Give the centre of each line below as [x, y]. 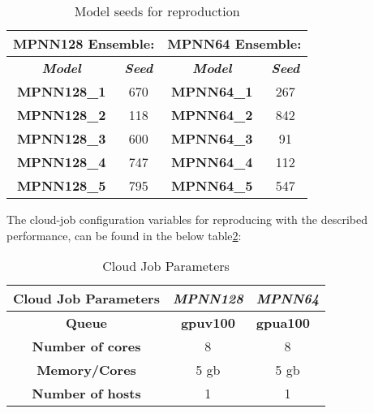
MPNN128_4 [61, 162]
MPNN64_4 [212, 162]
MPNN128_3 [61, 138]
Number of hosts [86, 394]
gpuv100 [208, 323]
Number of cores [86, 346]
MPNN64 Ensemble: [234, 43]
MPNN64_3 [212, 138]
